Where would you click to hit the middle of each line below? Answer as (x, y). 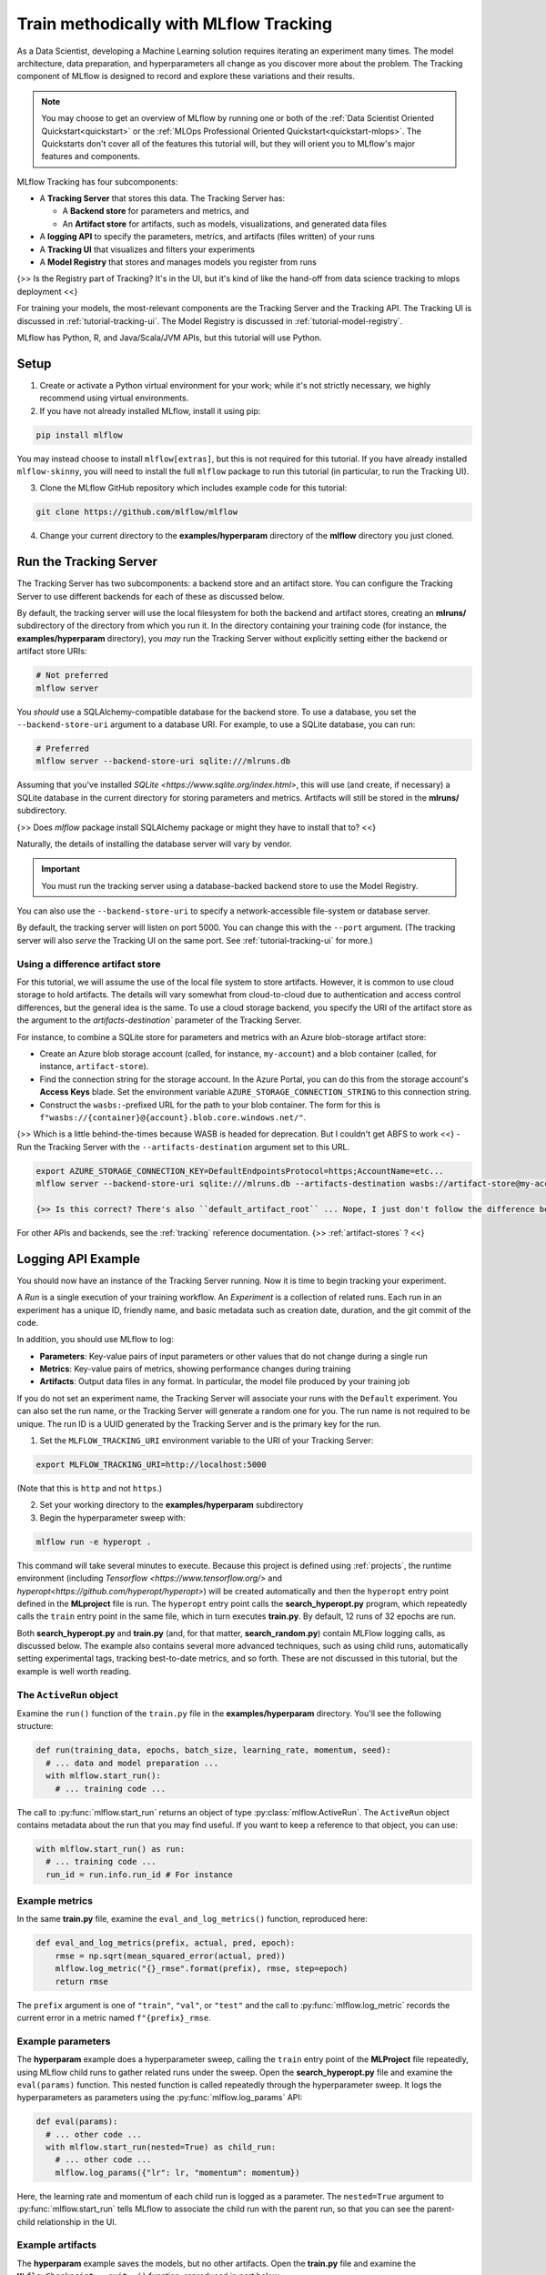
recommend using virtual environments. (114, 398)
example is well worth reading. (74, 1671)
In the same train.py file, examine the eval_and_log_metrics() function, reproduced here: (192, 1919)
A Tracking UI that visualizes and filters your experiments (147, 249)
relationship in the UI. (77, 2221)
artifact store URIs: (52, 652)
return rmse (82, 1981)
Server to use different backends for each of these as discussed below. (151, 596)
